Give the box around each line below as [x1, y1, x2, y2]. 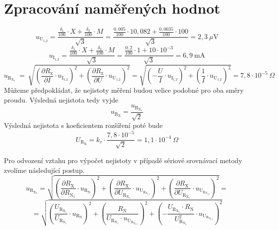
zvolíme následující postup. [4, 165, 85, 175]
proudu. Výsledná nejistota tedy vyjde [4, 94, 118, 105]
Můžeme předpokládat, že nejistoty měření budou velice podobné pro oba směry [4, 85, 244, 95]
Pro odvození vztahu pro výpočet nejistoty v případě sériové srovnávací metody [4, 155, 242, 165]
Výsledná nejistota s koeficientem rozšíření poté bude [4, 120, 163, 130]
